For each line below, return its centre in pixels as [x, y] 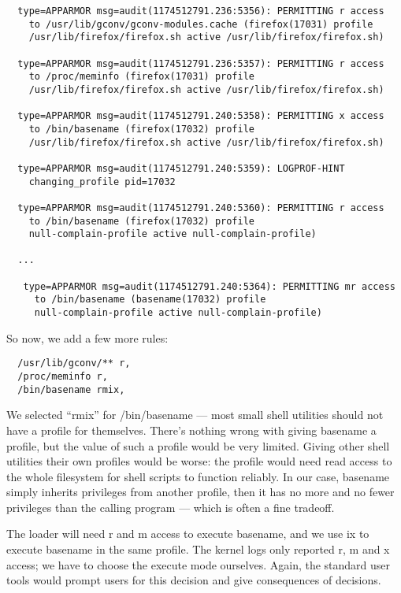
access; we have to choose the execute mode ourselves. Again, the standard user [199, 564]
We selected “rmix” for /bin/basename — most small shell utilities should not [195, 415]
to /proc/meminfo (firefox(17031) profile [141, 77]
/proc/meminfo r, [63, 376]
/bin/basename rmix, [71, 389]
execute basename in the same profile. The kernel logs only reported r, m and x [198, 549]
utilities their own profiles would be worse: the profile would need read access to [199, 461]
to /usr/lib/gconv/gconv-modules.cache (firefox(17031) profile [201, 24]
